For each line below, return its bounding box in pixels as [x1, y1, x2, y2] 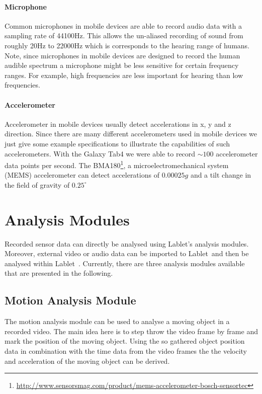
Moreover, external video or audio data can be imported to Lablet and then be [5, 248, 249, 259]
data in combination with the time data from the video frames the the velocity [5, 346, 247, 356]
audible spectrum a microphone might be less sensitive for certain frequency [5, 60, 239, 70]
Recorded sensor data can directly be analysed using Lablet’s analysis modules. [5, 238, 249, 249]
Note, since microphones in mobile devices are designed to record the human [5, 50, 240, 60]
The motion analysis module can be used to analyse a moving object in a [5, 316, 230, 327]
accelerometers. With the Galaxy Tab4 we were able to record [5, 148, 196, 159]
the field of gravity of [5, 179, 70, 190]
